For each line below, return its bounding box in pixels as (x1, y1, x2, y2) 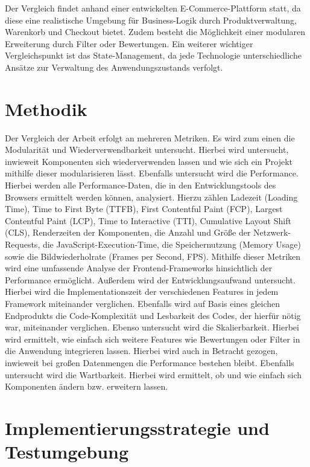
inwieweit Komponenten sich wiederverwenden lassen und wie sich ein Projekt (5, 155, 293, 167)
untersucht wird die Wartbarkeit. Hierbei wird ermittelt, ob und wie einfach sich (5, 368, 302, 381)
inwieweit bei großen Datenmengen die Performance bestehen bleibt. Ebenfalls (5, 356, 294, 369)
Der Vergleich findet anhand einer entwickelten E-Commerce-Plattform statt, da (5, 2, 301, 14)
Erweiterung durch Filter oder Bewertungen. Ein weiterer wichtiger (5, 37, 253, 50)
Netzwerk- (253, 226, 291, 239)
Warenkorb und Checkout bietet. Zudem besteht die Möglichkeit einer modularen (5, 25, 306, 38)
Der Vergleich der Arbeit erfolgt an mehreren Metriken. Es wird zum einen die (5, 131, 295, 144)
